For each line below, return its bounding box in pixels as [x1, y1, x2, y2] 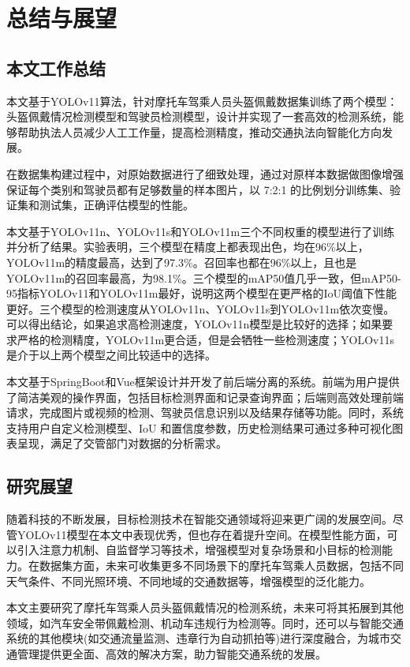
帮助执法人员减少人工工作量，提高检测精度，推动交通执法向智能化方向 [17, 123, 382, 140]
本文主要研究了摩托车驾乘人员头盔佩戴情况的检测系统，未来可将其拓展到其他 [6, 599, 404, 616]
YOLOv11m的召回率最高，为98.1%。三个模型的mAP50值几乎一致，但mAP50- [6, 269, 401, 286]
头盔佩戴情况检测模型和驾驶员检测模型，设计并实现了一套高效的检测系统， [6, 108, 393, 125]
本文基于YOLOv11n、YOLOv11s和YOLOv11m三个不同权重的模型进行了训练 [6, 223, 395, 239]
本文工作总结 [6, 55, 106, 80]
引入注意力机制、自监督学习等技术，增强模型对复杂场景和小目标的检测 [17, 541, 382, 558]
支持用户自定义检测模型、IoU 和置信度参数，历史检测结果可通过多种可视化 [6, 419, 393, 436]
